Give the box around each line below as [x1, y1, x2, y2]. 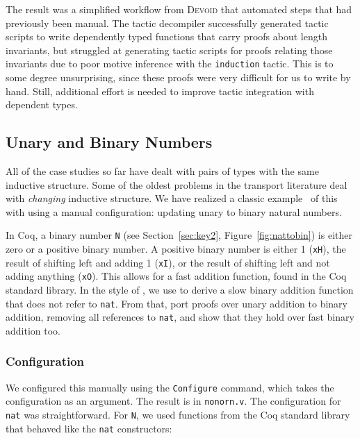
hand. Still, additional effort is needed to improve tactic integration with [6, 83, 314, 98]
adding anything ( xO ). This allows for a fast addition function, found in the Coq [6, 269, 347, 283]
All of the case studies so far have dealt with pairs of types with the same [6, 164, 319, 178]
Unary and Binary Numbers [6, 131, 213, 153]
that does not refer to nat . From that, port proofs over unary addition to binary [6, 296, 347, 310]
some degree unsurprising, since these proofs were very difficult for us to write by [6, 70, 351, 85]
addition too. [6, 323, 60, 337]
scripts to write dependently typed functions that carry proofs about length [6, 29, 327, 44]
